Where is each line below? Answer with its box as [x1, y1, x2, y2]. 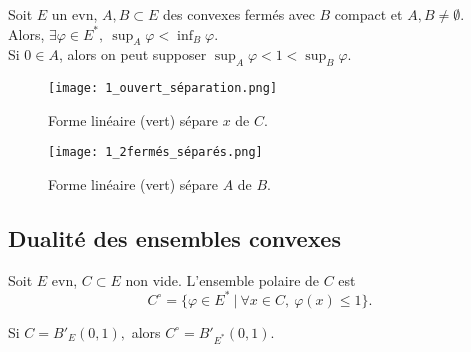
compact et [334, 4, 403, 24]
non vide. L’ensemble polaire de [125, 269, 320, 290]
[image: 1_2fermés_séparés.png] [48, 145, 263, 160]
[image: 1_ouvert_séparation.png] [48, 81, 278, 96]
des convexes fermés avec [163, 4, 315, 24]
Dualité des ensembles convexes [8, 223, 341, 254]
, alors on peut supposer [58, 44, 207, 65]
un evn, [51, 4, 98, 24]
